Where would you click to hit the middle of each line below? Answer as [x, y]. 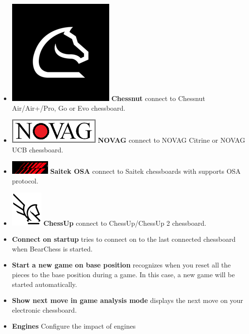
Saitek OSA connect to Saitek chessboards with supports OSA [145, 171]
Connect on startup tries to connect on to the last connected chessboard [124, 239]
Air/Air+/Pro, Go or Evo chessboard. [69, 108]
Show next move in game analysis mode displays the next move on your [127, 300]
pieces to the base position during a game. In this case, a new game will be [123, 274]
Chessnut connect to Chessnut [158, 98]
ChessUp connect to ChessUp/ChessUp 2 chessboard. [125, 223]
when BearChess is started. [52, 248]
